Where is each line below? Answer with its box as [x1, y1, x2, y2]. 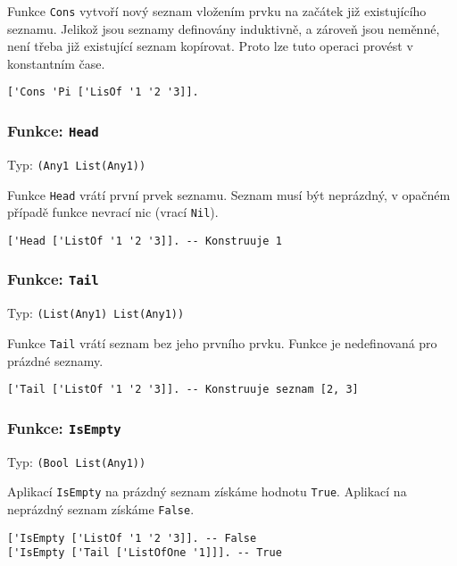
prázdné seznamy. [7, 351, 104, 370]
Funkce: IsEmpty [7, 416, 121, 438]
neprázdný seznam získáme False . [7, 499, 195, 518]
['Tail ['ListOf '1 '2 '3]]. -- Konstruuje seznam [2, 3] [7, 383, 359, 396]
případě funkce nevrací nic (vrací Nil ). [7, 203, 219, 221]
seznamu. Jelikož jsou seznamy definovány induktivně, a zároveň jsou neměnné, [7, 19, 440, 37]
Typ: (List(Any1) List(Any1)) [7, 304, 185, 322]
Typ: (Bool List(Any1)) [7, 452, 146, 470]
